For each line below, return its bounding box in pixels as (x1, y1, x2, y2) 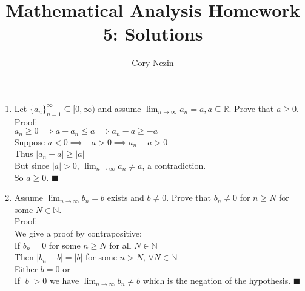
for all (109, 238, 132, 251)
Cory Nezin (132, 56, 174, 69)
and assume (98, 102, 141, 114)
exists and (107, 191, 144, 204)
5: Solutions (102, 21, 203, 46)
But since (14, 159, 50, 171)
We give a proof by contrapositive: (14, 226, 142, 239)
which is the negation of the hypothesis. (142, 274, 291, 287)
